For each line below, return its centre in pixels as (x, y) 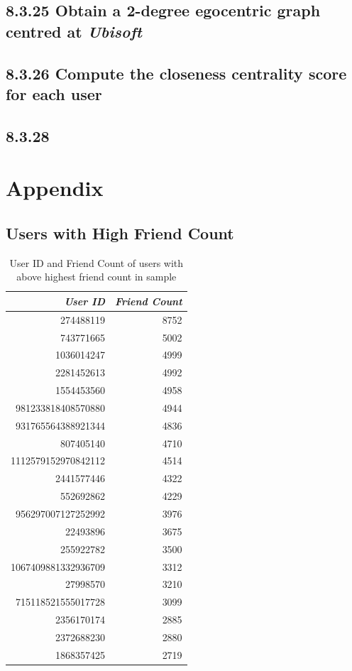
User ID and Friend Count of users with (97, 262)
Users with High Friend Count (120, 233)
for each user (54, 93)
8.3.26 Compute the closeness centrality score (176, 73)
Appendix (55, 188)
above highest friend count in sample (97, 277)
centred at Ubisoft (74, 31)
